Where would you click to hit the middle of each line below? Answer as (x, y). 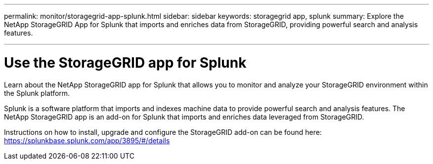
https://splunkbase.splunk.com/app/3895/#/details (87, 140)
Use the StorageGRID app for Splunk (125, 62)
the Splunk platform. (37, 93)
